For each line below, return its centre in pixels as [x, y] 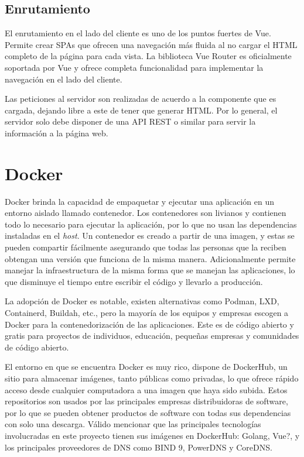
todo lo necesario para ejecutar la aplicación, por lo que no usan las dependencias [151, 224]
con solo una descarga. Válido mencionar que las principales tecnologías [133, 424]
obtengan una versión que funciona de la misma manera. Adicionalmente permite [150, 258]
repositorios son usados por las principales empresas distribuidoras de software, [146, 401]
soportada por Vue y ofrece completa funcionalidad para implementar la [134, 67]
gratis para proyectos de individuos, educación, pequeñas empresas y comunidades [152, 336]
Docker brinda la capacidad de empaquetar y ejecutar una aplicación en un [140, 201]
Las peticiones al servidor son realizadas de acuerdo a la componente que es [141, 99]
